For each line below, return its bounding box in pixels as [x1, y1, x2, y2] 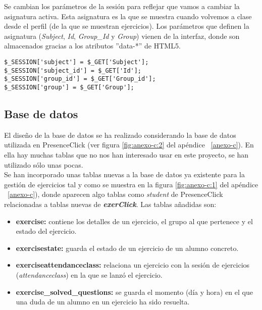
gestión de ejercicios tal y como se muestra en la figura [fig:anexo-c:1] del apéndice [4, 179, 258, 189]
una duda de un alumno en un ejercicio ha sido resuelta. [16, 296, 190, 307]
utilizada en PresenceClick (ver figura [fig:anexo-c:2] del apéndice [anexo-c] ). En [4, 139, 254, 150]
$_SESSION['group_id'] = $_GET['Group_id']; [4, 75, 156, 83]
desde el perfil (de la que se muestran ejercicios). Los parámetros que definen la [4, 21, 249, 31]
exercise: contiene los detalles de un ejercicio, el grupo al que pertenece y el [16, 216, 253, 226]
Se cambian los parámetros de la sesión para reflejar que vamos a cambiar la [4, 1, 240, 11]
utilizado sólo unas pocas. [4, 159, 83, 170]
